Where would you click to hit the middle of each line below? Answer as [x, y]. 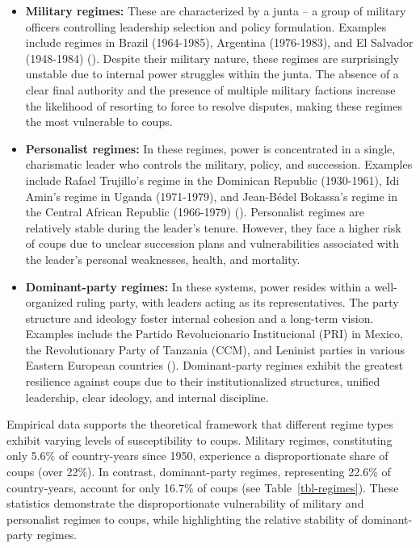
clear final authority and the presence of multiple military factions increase [210, 89]
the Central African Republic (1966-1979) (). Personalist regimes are [195, 212]
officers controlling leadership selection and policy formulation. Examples [206, 26]
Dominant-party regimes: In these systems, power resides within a [198, 286]
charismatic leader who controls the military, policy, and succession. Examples [219, 164]
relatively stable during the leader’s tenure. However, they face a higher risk [213, 227]
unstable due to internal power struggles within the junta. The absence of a [212, 74]
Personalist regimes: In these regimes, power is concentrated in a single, [210, 148]
